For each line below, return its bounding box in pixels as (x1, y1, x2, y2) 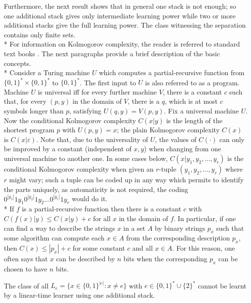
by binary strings (155, 223, 206, 233)
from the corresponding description (126, 233, 230, 243)
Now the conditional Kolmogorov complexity (4, 115, 136, 125)
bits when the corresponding (123, 254, 207, 264)
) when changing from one (144, 144, 221, 154)
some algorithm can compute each (4, 233, 105, 243)
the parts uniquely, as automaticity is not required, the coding (4, 184, 189, 194)
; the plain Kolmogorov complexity (117, 125, 220, 135)
